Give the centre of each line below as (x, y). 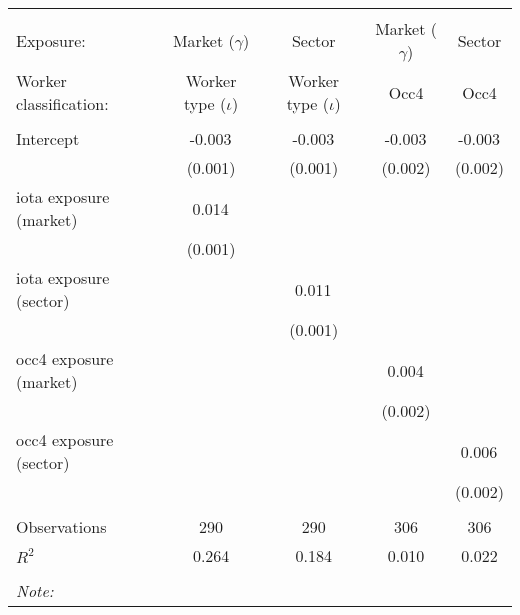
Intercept (48, 138)
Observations (61, 526)
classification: (62, 103)
